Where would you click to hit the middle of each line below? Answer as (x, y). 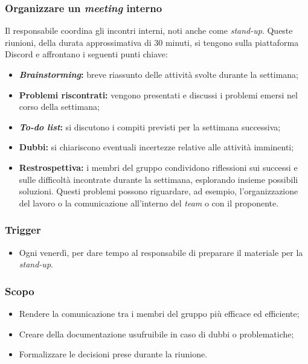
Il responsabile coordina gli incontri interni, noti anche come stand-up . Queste (149, 30)
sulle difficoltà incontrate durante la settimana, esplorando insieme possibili (159, 179)
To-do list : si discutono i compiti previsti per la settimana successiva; (150, 126)
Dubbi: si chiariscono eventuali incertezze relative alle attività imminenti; (156, 147)
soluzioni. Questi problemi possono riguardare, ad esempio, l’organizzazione (159, 191)
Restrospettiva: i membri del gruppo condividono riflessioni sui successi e (158, 167)
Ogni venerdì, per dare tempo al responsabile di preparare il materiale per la (161, 252)
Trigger (23, 230)
